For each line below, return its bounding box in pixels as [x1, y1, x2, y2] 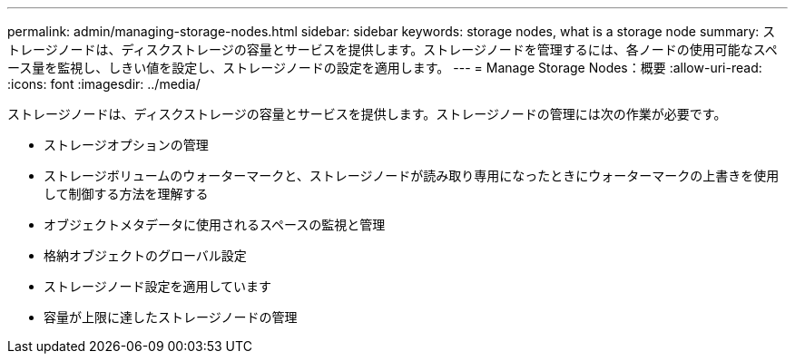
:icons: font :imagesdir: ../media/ [7, 76, 201, 92]
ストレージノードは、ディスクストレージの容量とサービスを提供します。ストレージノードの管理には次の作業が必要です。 [7, 106, 727, 122]
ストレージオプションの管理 [44, 137, 209, 152]
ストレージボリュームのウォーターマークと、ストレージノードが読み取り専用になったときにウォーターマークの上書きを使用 [44, 168, 780, 183]
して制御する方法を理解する [44, 186, 209, 201]
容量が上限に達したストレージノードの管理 [44, 309, 298, 325]
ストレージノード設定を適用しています [44, 278, 272, 294]
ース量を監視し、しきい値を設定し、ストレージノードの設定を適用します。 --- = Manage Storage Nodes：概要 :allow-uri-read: [7, 60, 762, 75]
